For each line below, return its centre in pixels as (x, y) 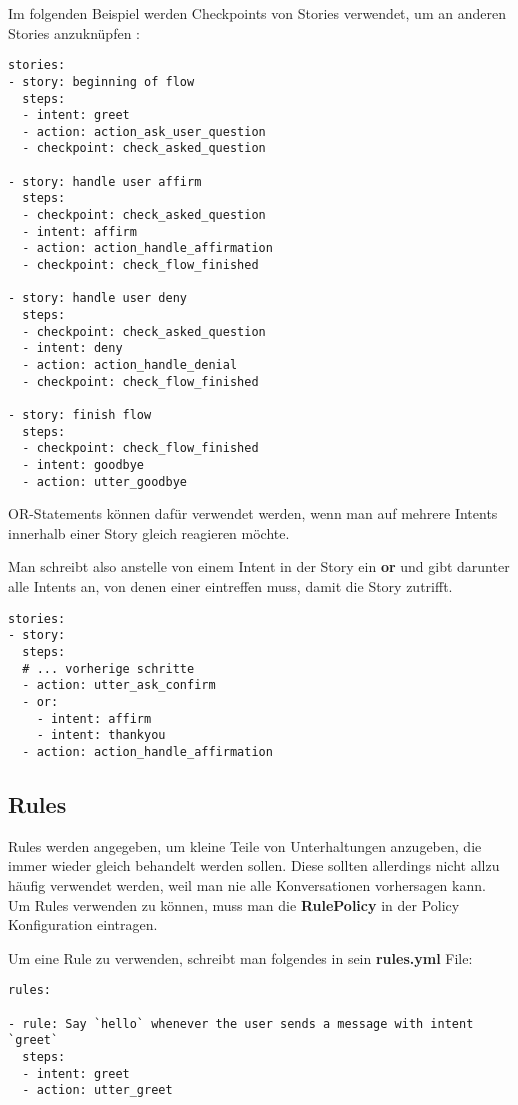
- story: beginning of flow (101, 81)
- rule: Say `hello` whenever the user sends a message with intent (241, 1023)
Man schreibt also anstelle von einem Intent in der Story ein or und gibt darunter (259, 566)
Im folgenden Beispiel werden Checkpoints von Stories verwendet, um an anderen (257, 13)
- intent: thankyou (101, 735)
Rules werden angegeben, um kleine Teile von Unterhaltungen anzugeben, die (245, 845)
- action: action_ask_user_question (144, 131)
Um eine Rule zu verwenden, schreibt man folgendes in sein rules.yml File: (240, 957)
